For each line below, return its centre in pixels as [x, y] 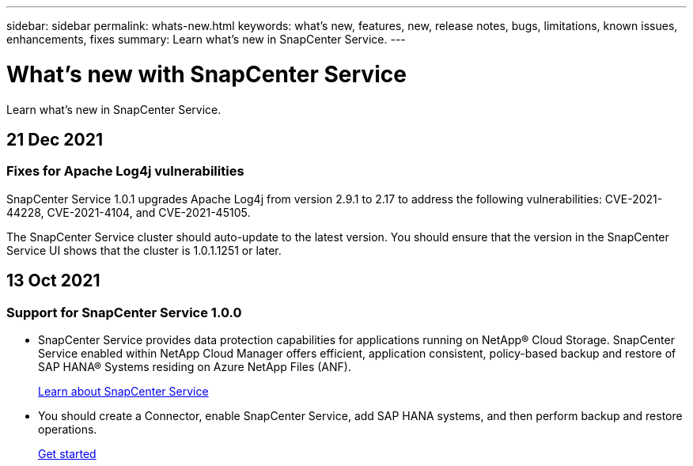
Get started [67, 453]
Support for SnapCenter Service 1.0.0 [124, 312]
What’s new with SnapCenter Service [206, 74]
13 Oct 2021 [53, 281]
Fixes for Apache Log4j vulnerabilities [125, 171]
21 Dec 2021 [55, 139]
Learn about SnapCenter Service [123, 391]
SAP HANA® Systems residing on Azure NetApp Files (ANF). [195, 366]
